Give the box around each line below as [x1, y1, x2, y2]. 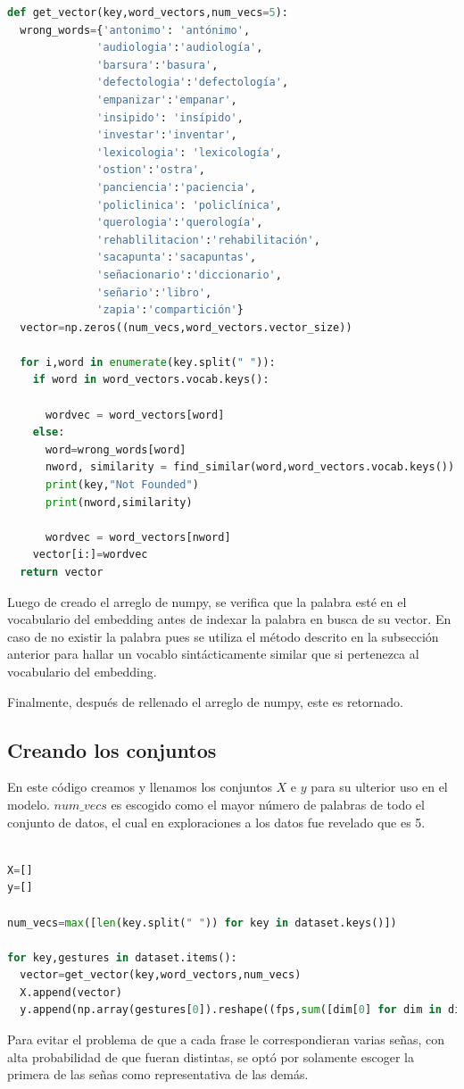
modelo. [7, 794, 50, 813]
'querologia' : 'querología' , [96, 216, 263, 229]
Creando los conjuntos [7, 736, 217, 763]
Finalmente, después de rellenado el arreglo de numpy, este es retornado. [7, 692, 404, 711]
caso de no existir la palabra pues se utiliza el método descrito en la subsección [7, 627, 439, 645]
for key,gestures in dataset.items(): [7, 951, 237, 964]
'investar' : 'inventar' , [96, 129, 237, 142]
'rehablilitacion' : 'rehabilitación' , [96, 233, 320, 246]
